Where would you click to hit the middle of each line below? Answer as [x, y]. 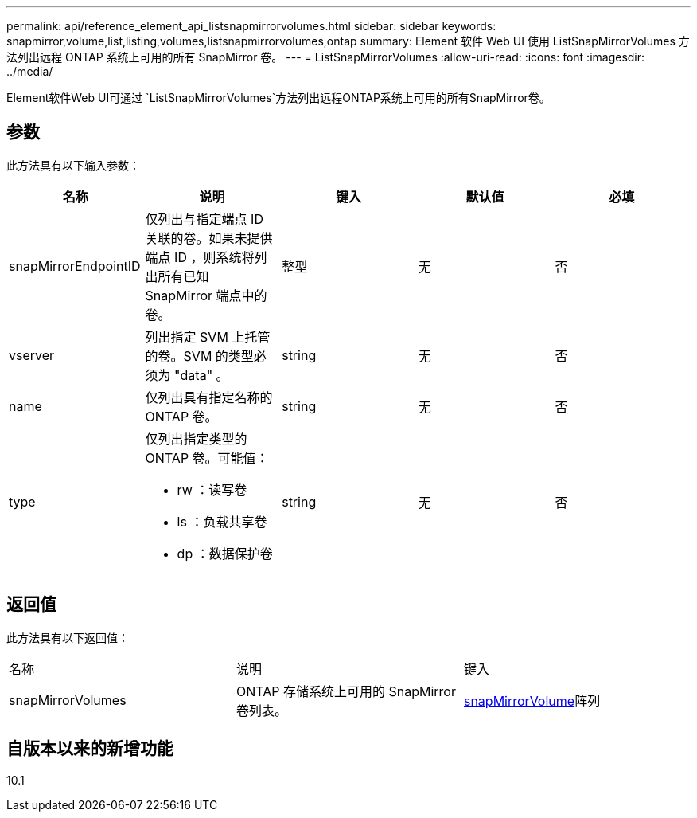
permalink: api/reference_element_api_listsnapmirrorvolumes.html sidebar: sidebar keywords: [251, 26]
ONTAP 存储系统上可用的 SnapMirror [346, 691]
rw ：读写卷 [212, 489]
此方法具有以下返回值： [68, 637]
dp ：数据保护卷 [225, 553]
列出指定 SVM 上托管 [208, 337]
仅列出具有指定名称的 [209, 397]
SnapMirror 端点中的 [206, 295]
